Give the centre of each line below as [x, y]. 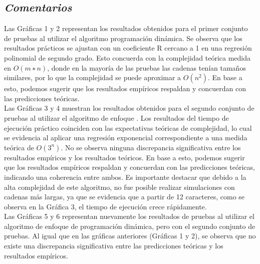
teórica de [19, 147]
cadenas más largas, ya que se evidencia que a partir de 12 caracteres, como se [124, 197]
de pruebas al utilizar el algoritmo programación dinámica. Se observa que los [123, 38]
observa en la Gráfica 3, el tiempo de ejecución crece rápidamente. [105, 206]
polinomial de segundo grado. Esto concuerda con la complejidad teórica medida [127, 57]
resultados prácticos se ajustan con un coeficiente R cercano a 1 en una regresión [128, 48]
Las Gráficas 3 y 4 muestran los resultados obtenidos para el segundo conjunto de [129, 108]
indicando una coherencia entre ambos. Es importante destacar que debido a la [125, 177]
